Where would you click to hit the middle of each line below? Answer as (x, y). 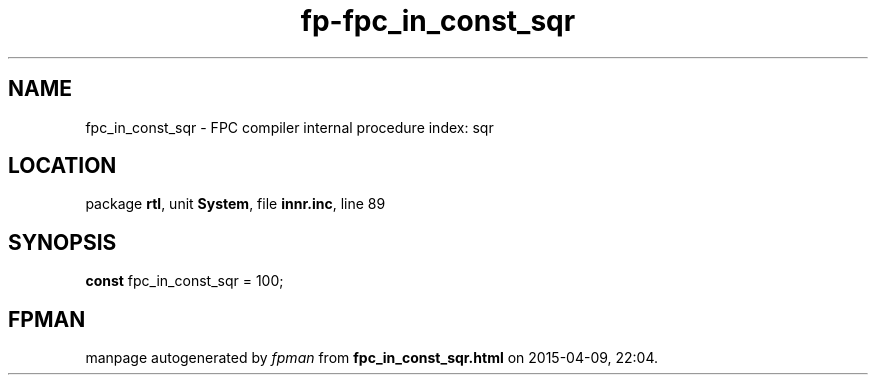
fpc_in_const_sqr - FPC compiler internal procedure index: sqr (289, 127)
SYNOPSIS (62, 242)
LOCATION (62, 166)
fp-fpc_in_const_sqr (438, 21)
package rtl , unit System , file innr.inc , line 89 (235, 204)
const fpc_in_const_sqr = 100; (184, 281)
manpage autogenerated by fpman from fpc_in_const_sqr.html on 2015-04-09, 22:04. (372, 358)
